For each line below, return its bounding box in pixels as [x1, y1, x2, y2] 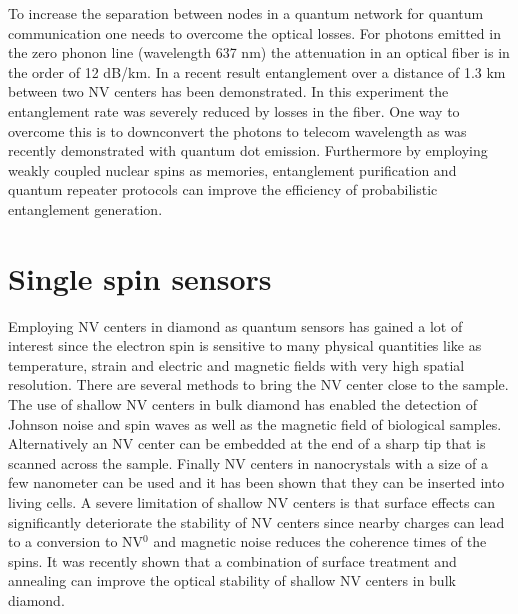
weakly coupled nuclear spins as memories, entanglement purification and [8, 159, 457, 180]
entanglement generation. [8, 198, 163, 219]
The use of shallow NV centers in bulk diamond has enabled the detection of [8, 394, 477, 415]
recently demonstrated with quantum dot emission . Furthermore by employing [8, 140, 488, 161]
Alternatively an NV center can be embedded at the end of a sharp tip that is [8, 433, 486, 454]
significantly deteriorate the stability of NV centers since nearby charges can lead [8, 511, 505, 532]
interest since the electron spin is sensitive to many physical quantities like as [8, 335, 482, 356]
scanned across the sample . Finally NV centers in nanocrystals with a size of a [8, 452, 488, 473]
